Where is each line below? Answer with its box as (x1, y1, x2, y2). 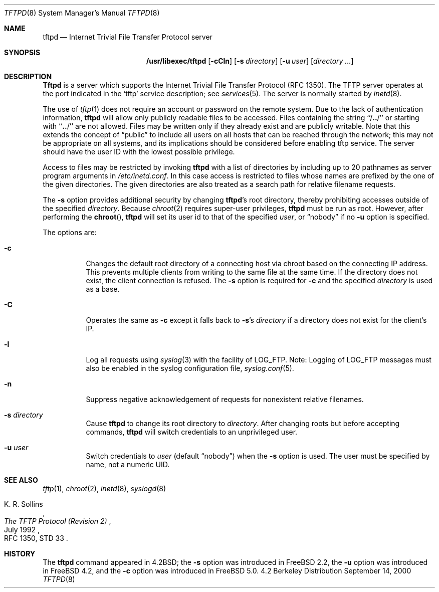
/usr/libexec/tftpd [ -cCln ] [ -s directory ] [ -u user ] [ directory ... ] (146, 57, 354, 65)
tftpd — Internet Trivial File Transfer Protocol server (43, 33, 212, 41)
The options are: (43, 228, 97, 237)
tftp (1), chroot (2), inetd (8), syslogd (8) (43, 484, 166, 493)
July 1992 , (4, 525, 40, 534)
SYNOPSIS (4, 48, 41, 57)
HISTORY (4, 549, 36, 558)
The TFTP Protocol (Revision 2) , (4, 517, 111, 525)
